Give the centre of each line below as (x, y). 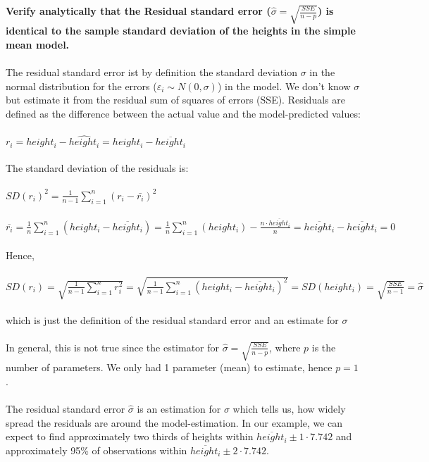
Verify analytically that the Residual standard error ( (138, 11)
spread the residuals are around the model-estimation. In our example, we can (174, 422)
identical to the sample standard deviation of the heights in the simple (181, 31)
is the (324, 347)
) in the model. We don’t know (284, 86)
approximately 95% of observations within (97, 450)
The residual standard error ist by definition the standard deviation (151, 72)
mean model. (38, 44)
